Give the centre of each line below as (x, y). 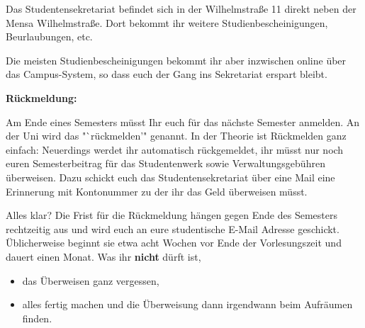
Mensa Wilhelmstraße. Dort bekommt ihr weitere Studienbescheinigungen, (167, 22)
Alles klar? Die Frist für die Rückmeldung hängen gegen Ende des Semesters (172, 215)
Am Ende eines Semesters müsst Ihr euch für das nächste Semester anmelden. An (183, 121)
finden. (37, 318)
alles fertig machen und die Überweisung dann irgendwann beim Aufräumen (187, 304)
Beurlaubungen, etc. (49, 36)
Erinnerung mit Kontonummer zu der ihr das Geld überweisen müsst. (157, 191)
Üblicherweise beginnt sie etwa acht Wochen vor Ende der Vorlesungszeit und (174, 243)
